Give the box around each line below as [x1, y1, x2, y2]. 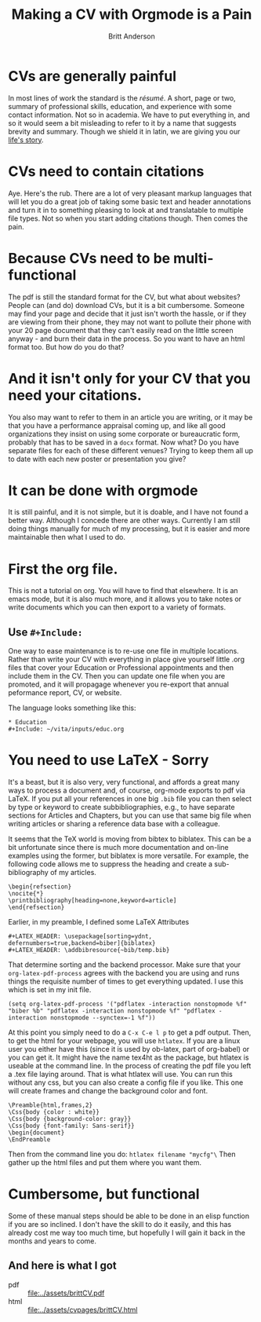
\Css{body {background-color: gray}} [8, 1115, 132, 1123]
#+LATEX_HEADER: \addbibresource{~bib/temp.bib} [8, 947, 170, 954]
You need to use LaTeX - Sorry [8, 752, 209, 769]
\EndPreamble [8, 1136, 51, 1144]
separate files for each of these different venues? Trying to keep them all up [8, 445, 253, 455]
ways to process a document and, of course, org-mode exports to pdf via [8, 786, 245, 795]
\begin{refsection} [8, 883, 72, 891]
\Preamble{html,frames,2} [8, 1101, 92, 1109]
